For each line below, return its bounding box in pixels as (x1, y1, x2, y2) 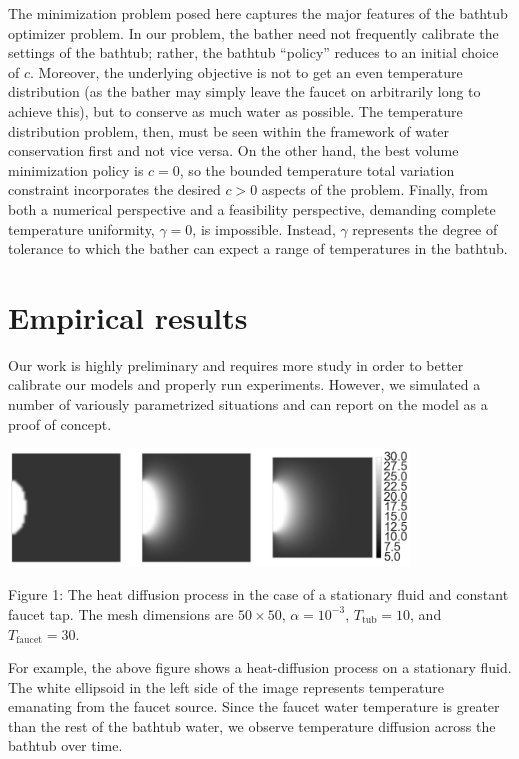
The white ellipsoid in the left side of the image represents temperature (8, 676, 444, 697)
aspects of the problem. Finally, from (261, 179, 488, 200)
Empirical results (8, 296, 248, 337)
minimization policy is (8, 159, 144, 180)
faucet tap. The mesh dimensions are (8, 603, 234, 624)
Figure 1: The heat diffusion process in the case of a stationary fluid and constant (8, 584, 509, 605)
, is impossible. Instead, (192, 218, 336, 239)
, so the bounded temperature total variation (179, 159, 455, 180)
